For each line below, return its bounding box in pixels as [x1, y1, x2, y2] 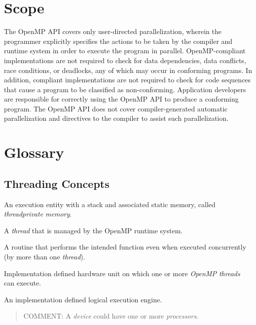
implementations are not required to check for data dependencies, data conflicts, [4, 55, 246, 65]
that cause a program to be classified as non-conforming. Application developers [4, 84, 246, 94]
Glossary [4, 142, 64, 162]
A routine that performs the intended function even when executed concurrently [4, 242, 247, 252]
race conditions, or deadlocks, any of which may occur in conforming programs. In [4, 65, 252, 75]
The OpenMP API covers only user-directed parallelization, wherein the [4, 26, 221, 36]
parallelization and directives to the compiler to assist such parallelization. [4, 113, 229, 123]
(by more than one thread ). [4, 252, 85, 262]
